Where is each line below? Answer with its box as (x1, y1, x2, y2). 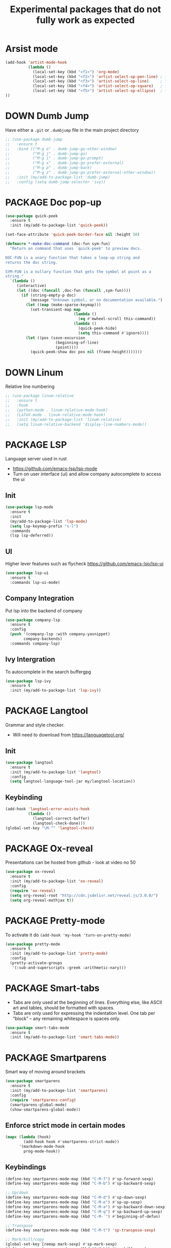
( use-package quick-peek (5, 213, 58, 218)
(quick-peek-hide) (78, 326, 117, 331)
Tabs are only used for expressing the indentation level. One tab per (12, 1010, 155, 1016)
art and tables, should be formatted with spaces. (12, 1004, 115, 1011)
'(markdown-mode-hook (18, 1144, 65, 1149)
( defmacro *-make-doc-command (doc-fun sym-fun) (5, 241, 110, 246)
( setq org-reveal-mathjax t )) (10, 897, 74, 903)
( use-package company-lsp (5, 617, 60, 622)
